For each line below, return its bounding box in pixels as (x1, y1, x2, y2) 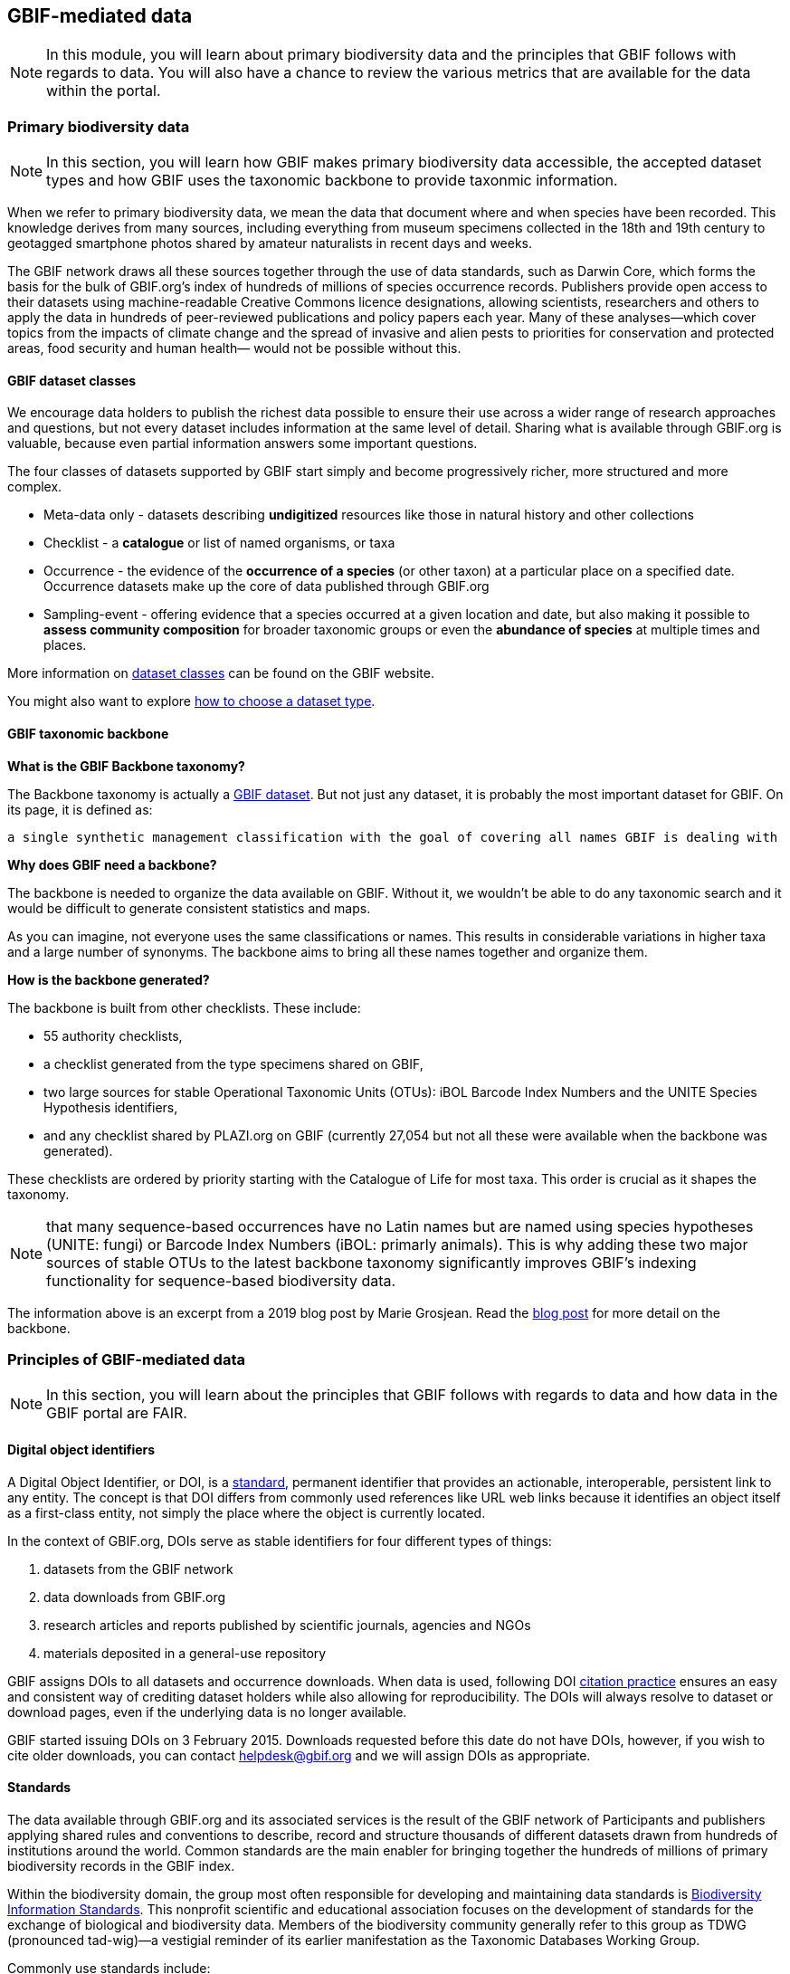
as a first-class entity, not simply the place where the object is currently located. (7, 1504, 486, 1521)
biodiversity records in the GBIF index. (7, 1857, 235, 1874)
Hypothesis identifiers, (43, 1099, 178, 1115)
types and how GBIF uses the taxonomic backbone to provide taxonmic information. (46, 171, 618, 190)
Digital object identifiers (7, 1441, 156, 1457)
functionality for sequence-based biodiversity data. (46, 1271, 396, 1290)
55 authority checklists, (43, 1027, 183, 1044)
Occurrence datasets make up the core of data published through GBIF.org (43, 578, 490, 595)
